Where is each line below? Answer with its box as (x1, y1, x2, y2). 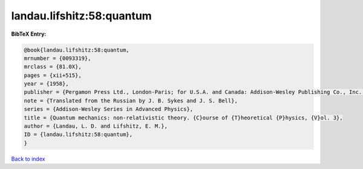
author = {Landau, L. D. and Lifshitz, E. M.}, (24, 123, 168, 130)
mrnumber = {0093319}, (24, 55, 91, 62)
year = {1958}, (24, 81, 69, 87)
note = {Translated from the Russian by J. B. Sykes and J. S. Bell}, (24, 97, 238, 104)
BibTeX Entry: (11, 30, 47, 38)
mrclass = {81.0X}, (24, 64, 82, 70)
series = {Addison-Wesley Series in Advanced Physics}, (24, 106, 194, 113)
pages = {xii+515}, (24, 71, 82, 79)
